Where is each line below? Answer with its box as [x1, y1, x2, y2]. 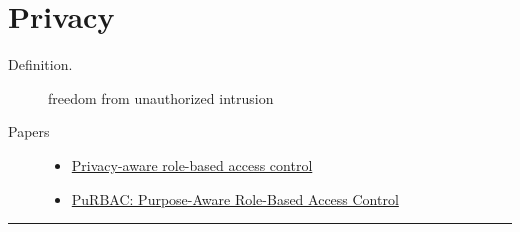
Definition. [8, 54, 73, 75]
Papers [8, 121, 50, 142]
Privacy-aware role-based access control [71, 154, 313, 175]
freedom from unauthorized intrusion [48, 87, 274, 108]
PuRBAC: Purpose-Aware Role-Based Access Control [71, 188, 399, 209]
